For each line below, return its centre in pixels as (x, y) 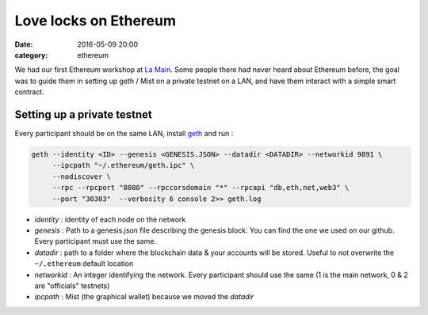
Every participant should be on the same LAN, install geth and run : (124, 134)
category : (31, 55)
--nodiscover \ (81, 176)
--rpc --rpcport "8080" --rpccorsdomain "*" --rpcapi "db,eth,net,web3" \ (201, 188)
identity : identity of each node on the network (110, 219)
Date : (24, 44)
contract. (29, 92)
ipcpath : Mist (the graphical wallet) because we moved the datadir (144, 297)
